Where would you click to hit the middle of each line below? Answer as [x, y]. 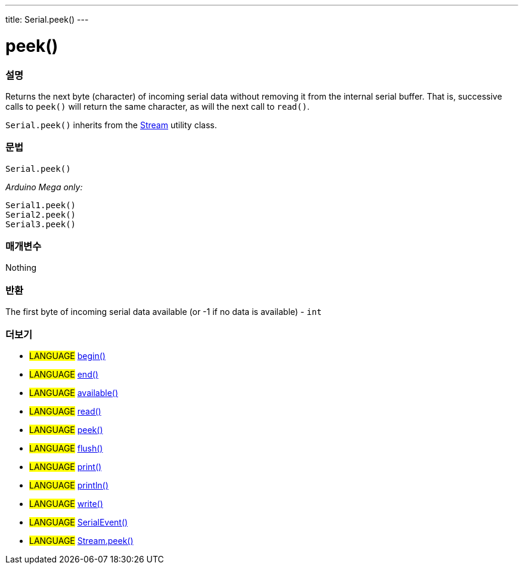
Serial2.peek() [41, 214]
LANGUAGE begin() [67, 355]
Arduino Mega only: [44, 187]
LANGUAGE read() [65, 411]
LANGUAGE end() [64, 374]
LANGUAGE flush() [66, 448]
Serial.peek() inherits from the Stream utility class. [111, 125]
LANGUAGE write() [66, 503]
